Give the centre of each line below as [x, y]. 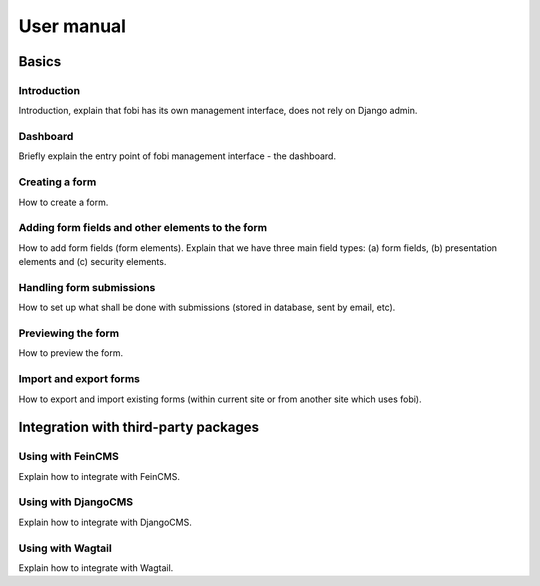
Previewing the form [69, 333]
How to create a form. [63, 202]
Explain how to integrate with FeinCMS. [99, 476]
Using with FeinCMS [68, 457]
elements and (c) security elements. [92, 262]
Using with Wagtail [65, 548]
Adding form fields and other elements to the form [143, 228]
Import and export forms [79, 379]
